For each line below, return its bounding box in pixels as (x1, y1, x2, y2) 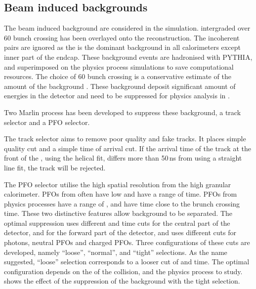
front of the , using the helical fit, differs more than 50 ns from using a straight (4, 153, 242, 163)
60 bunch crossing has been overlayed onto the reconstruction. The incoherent (4, 32, 240, 42)
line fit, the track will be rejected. (4, 162, 106, 172)
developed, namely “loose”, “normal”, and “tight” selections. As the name (4, 247, 227, 257)
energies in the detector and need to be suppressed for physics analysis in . (4, 90, 230, 101)
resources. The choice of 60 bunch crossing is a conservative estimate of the (4, 71, 231, 82)
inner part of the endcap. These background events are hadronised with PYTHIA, (4, 51, 253, 62)
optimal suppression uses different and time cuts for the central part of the (4, 217, 230, 228)
